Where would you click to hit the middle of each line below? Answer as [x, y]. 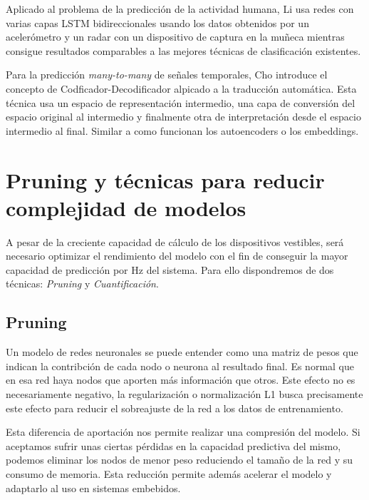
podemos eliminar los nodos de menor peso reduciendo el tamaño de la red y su [180, 460]
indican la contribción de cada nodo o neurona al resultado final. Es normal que [180, 366]
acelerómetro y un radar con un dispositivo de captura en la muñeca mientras [175, 37]
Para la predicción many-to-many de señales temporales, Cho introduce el [167, 75]
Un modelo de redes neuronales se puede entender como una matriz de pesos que [182, 352]
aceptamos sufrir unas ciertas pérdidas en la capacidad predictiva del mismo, [173, 445]
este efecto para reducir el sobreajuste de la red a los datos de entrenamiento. [175, 408]
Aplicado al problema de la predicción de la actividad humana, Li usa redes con [180, 9]
